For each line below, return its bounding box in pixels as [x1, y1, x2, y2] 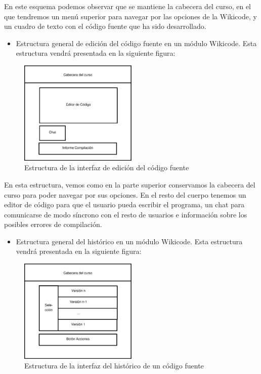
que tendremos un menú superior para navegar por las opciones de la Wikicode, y [4, 11, 257, 21]
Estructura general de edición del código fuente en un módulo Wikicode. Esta [16, 38, 257, 48]
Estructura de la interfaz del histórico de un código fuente [24, 360, 204, 371]
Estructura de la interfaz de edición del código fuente [24, 162, 189, 173]
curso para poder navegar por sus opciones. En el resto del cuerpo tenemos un [4, 189, 246, 200]
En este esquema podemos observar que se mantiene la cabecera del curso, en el [4, 1, 251, 11]
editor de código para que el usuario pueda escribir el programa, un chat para [4, 199, 245, 210]
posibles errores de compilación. [4, 219, 102, 230]
